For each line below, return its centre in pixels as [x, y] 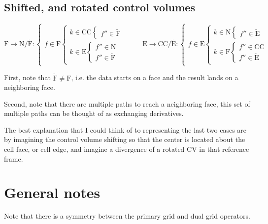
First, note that [27, 77]
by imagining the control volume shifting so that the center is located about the [125, 139]
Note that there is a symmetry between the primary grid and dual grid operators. [127, 216]
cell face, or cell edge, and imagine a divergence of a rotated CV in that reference [127, 149]
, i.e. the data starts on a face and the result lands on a [155, 77]
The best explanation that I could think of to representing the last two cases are [125, 129]
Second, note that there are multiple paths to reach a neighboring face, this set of [127, 103]
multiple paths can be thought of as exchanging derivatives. [94, 113]
